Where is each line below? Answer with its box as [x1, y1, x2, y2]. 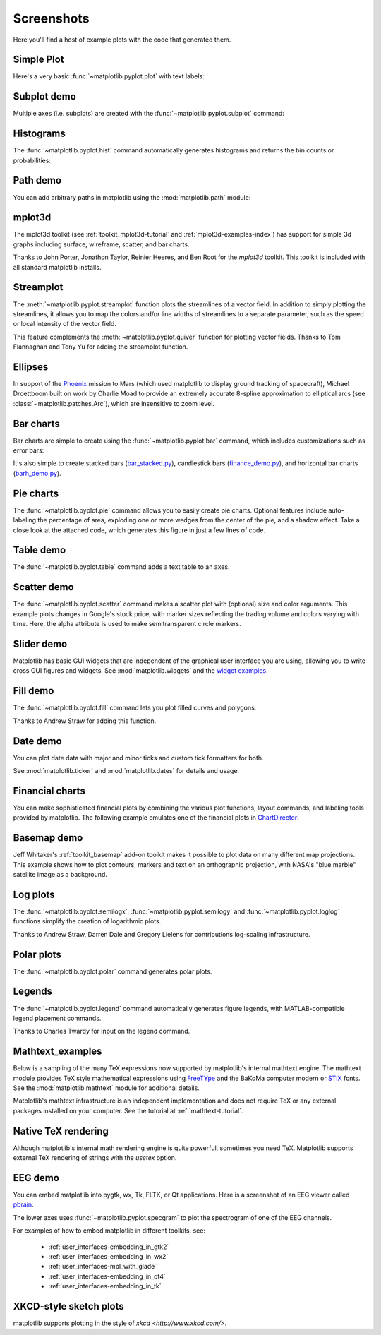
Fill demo [13, 685, 54, 697]
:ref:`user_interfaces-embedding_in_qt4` [48, 1271, 166, 1281]
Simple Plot [13, 54, 64, 66]
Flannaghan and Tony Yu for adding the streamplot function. [13, 342, 188, 351]
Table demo [13, 544, 66, 556]
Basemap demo [13, 832, 83, 844]
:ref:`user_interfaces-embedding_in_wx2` [48, 1252, 169, 1260]
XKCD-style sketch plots [13, 1300, 125, 1312]
